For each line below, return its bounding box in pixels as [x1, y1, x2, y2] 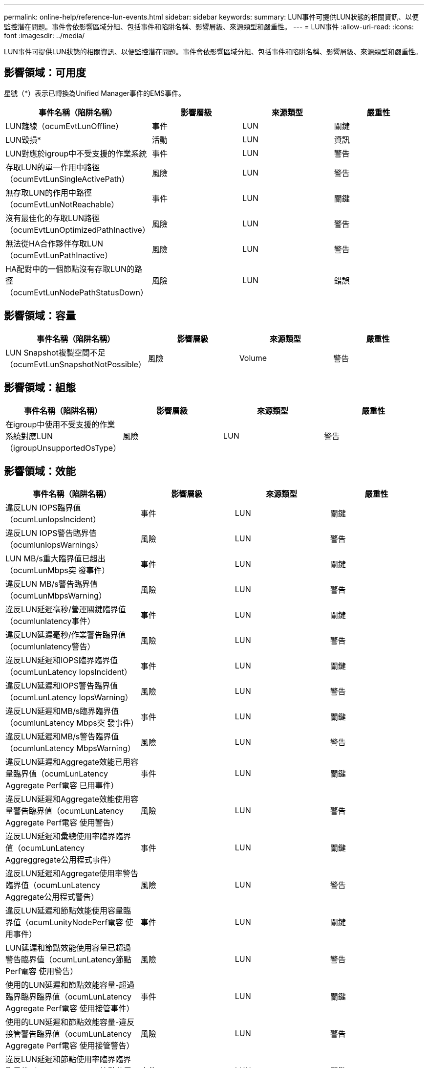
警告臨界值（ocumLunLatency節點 [5, 955, 131, 965]
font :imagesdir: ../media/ [4, 31, 85, 40]
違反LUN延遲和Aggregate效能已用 [5, 757, 130, 767]
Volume [239, 353, 267, 363]
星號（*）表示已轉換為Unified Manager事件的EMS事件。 [4, 89, 186, 97]
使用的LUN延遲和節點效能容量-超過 [5, 980, 135, 990]
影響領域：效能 [4, 465, 76, 477]
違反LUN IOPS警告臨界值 [5, 528, 97, 538]
